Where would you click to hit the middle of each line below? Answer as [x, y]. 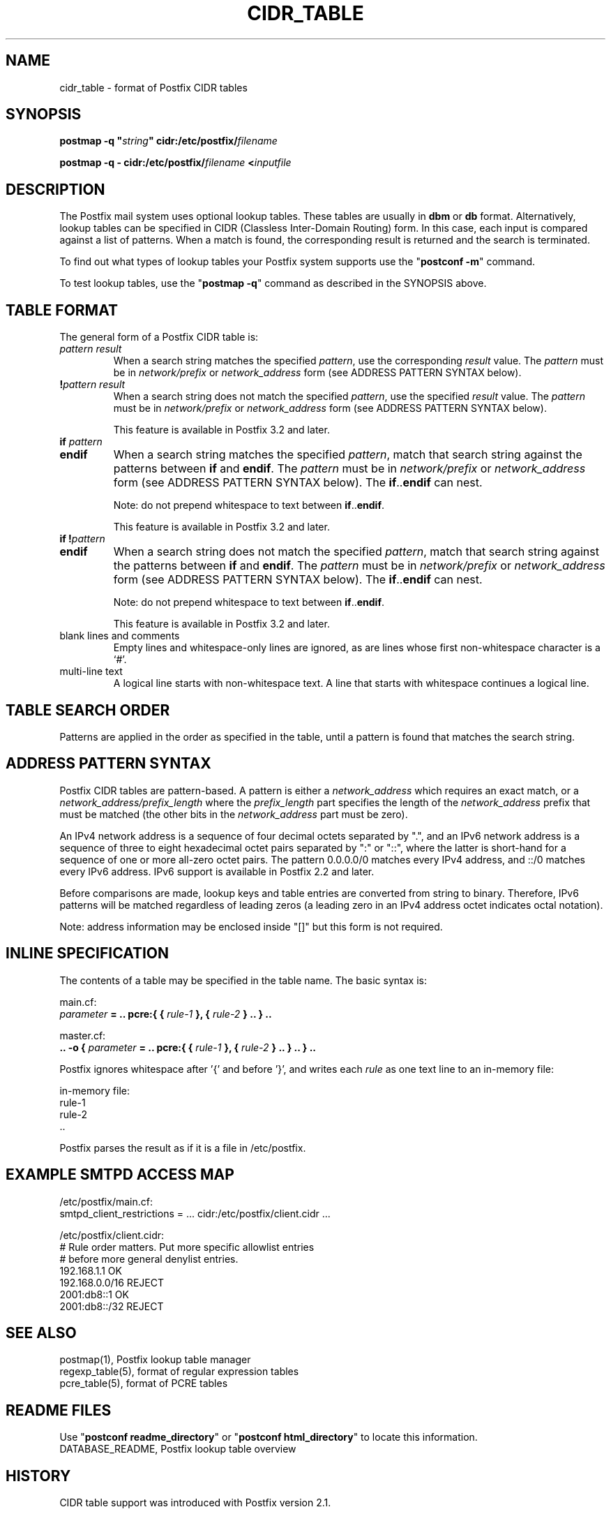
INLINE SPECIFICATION [88, 953]
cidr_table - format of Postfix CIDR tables [153, 87]
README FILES [59, 1410]
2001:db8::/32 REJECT [112, 1306]
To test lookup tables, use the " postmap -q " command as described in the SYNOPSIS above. [273, 283]
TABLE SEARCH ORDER [88, 710]
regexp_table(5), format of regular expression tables [179, 1372]
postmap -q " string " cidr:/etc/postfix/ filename [168, 141]
